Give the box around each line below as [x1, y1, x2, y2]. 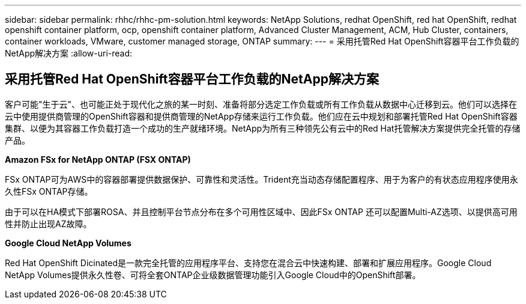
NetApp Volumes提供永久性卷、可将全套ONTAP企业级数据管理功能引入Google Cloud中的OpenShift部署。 [5, 269, 421, 280]
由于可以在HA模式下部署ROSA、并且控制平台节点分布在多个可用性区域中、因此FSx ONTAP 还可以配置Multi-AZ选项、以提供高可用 [5, 206, 518, 217]
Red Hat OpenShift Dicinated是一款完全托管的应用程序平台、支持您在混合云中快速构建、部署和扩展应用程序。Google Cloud [5, 257, 492, 268]
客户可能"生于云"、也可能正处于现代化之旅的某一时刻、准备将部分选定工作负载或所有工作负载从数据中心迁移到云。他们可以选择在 [5, 99, 518, 109]
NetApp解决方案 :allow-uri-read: [5, 48, 133, 58]
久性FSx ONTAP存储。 [5, 186, 93, 196]
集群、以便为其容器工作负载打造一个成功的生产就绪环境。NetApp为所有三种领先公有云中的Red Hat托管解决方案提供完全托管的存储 [5, 123, 521, 133]
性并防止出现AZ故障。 [5, 218, 92, 229]
